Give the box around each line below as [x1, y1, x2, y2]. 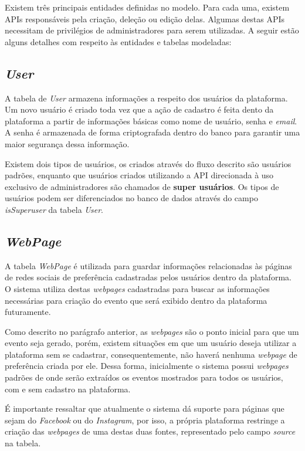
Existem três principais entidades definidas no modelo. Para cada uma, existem [5, 1, 290, 13]
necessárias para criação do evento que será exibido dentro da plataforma [5, 294, 267, 306]
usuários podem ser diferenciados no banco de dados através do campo [5, 192, 258, 204]
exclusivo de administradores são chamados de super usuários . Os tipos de [5, 180, 279, 192]
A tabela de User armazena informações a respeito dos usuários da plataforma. [5, 91, 288, 104]
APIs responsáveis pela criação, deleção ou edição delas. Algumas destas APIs [5, 12, 285, 25]
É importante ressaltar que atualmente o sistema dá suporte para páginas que [5, 402, 284, 415]
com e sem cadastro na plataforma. [5, 382, 131, 395]
